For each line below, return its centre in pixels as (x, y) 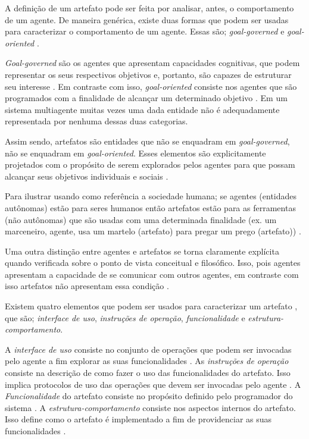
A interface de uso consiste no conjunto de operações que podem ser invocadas (148, 349)
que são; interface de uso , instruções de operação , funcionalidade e (125, 317)
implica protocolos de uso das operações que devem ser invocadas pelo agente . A (153, 384)
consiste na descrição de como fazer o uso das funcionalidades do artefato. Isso (148, 373)
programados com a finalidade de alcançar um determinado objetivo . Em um (146, 98)
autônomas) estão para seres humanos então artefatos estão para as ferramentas (150, 207)
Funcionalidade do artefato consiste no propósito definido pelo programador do (149, 396)
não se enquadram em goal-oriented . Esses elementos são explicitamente (135, 153)
